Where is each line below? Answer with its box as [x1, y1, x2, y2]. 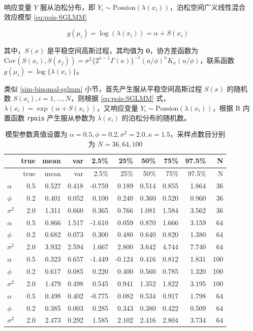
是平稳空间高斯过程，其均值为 [47, 45, 144, 56]
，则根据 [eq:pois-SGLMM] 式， [71, 93, 170, 103]
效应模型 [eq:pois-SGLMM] [4, 11, 87, 22]
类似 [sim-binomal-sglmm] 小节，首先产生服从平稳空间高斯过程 [4, 83, 202, 93]
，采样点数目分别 [170, 129, 225, 139]
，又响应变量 [96, 102, 138, 113]
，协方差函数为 [150, 45, 198, 56]
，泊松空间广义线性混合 [169, 2, 246, 12]
